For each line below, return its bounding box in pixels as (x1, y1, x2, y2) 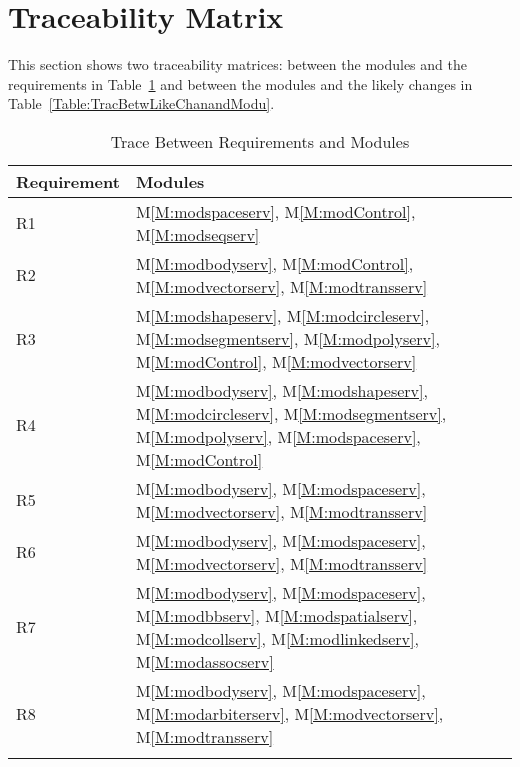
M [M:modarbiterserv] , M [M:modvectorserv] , (135, 701, 444, 725)
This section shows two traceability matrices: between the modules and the (8, 54, 467, 75)
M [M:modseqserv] (135, 222, 260, 246)
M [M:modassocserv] (135, 649, 274, 673)
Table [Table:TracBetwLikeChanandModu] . (8, 93, 275, 114)
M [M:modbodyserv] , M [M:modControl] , (135, 251, 414, 275)
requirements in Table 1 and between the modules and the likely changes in (8, 73, 473, 94)
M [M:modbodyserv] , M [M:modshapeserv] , (135, 378, 428, 402)
